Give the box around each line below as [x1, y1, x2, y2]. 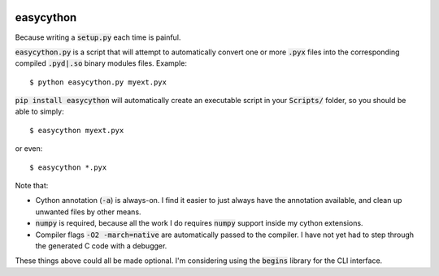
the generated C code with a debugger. [35, 240, 167, 251]
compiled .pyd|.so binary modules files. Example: [15, 58, 187, 68]
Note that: [15, 181, 49, 191]
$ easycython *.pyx [29, 162, 107, 172]
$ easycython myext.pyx [29, 126, 124, 135]
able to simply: [15, 106, 64, 117]
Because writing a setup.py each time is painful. [15, 32, 181, 42]
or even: [15, 144, 43, 153]
